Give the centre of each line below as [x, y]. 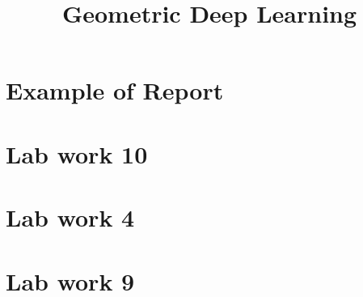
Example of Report [115, 90]
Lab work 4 [70, 217]
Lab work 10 [77, 153]
